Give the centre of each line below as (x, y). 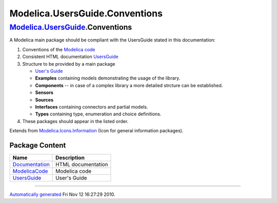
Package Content (38, 145)
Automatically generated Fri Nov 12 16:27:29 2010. (62, 194)
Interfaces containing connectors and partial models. (92, 107)
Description (70, 157)
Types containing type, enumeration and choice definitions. (98, 114)
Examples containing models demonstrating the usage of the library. (108, 78)
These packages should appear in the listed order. (75, 121)
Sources (44, 99)
